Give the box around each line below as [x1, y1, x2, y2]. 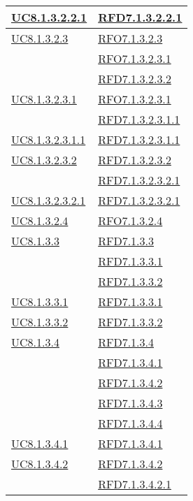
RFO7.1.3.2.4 [98, 212, 163, 228]
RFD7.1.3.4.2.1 [98, 476, 171, 492]
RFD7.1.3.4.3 [98, 395, 163, 411]
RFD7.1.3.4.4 [98, 415, 163, 431]
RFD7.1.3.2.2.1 [98, 9, 183, 25]
